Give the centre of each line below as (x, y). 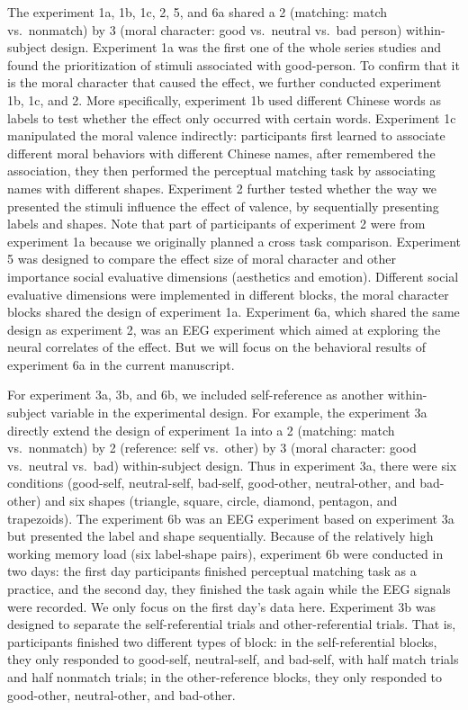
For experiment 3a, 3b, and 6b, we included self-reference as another (196, 395)
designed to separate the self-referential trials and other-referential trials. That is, (232, 624)
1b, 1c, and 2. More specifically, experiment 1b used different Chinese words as (224, 99)
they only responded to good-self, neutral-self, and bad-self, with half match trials (233, 659)
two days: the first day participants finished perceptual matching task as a (212, 571)
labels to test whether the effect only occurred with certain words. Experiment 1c (232, 117)
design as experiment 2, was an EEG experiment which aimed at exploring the (224, 329)
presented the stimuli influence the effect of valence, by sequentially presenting (223, 206)
